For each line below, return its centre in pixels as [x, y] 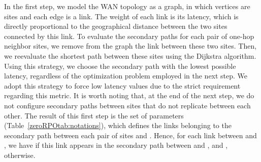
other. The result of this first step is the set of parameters [94, 115]
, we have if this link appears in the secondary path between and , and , [116, 145]
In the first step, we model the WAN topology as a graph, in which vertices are [127, 6]
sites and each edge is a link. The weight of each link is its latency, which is [121, 16]
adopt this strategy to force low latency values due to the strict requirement [122, 85]
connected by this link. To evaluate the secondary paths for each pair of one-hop [129, 36]
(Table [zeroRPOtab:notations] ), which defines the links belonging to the [118, 125]
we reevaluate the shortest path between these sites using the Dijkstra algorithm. [130, 55]
